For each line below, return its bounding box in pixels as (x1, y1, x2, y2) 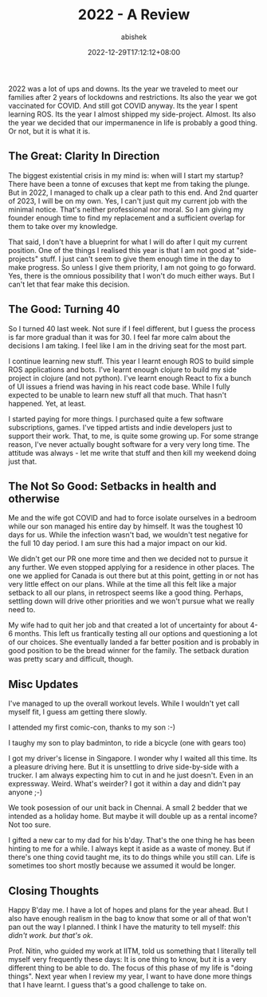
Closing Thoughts (8, 884, 100, 897)
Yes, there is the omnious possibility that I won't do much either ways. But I (8, 271, 255, 280)
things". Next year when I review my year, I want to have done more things (8, 971, 253, 981)
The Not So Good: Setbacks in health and (8, 479, 217, 493)
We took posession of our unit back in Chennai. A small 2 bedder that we (8, 803, 248, 813)
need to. (8, 605, 36, 615)
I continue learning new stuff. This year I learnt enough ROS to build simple (8, 356, 254, 366)
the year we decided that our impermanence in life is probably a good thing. (8, 117, 257, 127)
